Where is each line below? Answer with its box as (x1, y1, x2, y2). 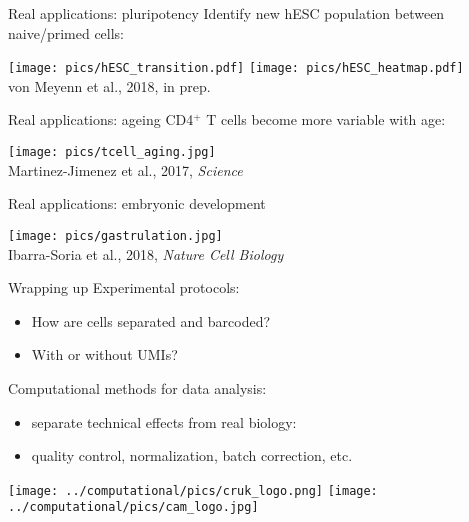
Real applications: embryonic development (8, 193, 266, 214)
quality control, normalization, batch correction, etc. (31, 445, 353, 466)
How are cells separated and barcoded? (31, 310, 271, 331)
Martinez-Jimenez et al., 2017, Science (8, 159, 243, 180)
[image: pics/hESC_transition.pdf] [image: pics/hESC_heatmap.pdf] (8, 61, 464, 76)
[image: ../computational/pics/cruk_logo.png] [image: (8, 483, 378, 498)
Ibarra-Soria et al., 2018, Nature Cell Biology (8, 243, 284, 264)
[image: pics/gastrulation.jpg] (8, 228, 223, 243)
